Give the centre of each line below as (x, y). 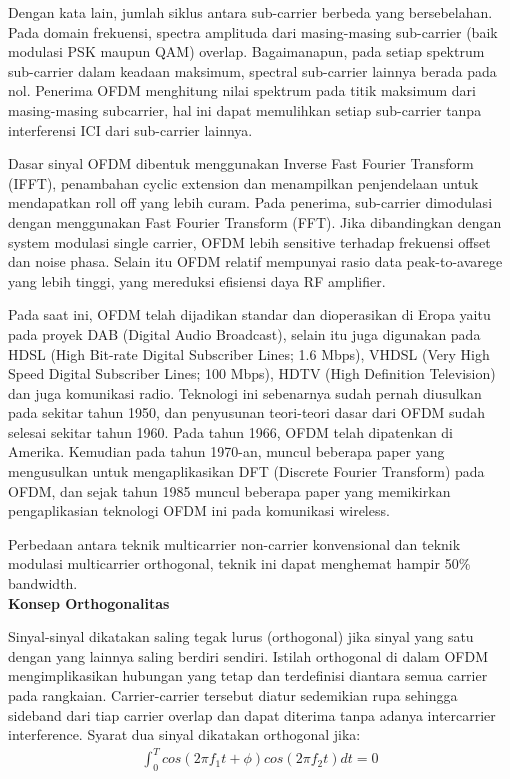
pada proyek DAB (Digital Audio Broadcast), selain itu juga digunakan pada (244, 333)
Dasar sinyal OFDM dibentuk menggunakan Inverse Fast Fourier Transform (241, 163)
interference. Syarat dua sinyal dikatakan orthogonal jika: (184, 734)
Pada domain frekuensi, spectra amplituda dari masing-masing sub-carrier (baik (253, 31)
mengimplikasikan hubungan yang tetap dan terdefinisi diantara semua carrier (248, 675)
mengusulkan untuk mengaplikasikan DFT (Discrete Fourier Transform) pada (246, 471)
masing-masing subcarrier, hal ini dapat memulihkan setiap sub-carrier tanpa (245, 109)
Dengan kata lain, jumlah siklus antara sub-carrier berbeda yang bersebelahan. (250, 12)
